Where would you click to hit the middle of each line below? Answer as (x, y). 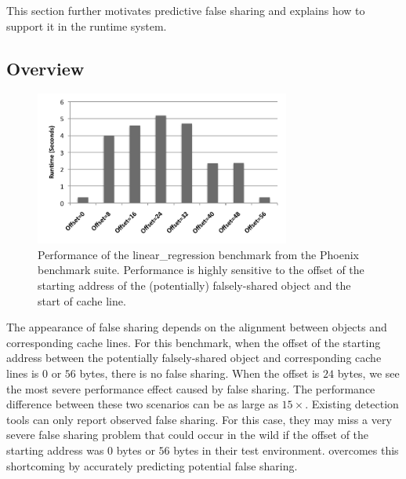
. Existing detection (352, 404)
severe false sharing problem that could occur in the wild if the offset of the (188, 435)
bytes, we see (368, 373)
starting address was (55, 450)
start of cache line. (82, 300)
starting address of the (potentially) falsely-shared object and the (194, 285)
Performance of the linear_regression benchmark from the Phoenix (198, 254)
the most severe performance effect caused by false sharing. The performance (191, 388)
